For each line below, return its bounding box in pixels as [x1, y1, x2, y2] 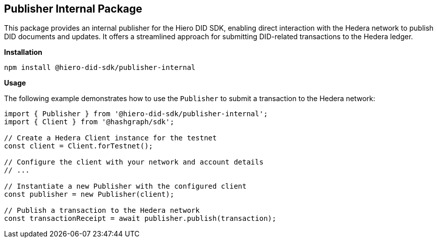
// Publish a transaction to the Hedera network [4, 206, 200, 215]
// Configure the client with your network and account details [4, 158, 264, 167]
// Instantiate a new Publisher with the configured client [4, 182, 247, 191]
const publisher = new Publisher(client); [4, 190, 175, 199]
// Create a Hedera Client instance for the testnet [4, 134, 217, 142]
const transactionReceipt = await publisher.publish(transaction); [4, 214, 277, 223]
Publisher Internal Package [4, 3, 142, 15]
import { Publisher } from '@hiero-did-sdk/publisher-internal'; [4, 110, 268, 118]
